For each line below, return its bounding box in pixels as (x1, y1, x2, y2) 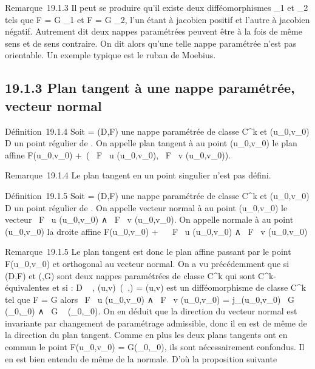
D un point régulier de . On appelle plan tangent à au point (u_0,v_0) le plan (5, 137, 297, 149)
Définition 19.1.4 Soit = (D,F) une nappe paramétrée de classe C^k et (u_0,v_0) (5, 124, 310, 137)
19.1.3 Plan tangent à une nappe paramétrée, (5, 78, 295, 97)
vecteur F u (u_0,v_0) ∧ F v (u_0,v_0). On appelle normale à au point (5, 213, 294, 226)
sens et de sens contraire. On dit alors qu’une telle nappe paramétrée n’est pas (5, 36, 297, 49)
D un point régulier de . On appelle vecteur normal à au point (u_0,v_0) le (5, 201, 288, 214)
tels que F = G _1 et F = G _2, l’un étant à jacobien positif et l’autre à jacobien (5, 13, 310, 25)
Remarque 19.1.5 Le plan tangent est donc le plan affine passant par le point (5, 245, 291, 258)
